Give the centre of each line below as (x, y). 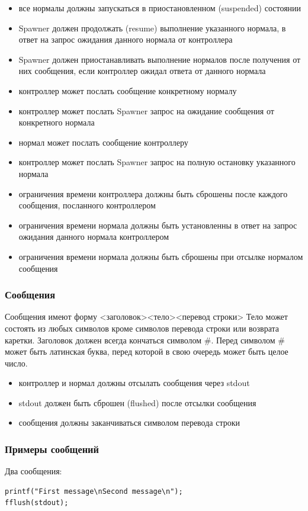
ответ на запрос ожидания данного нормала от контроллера (126, 39)
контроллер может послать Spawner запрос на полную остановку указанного (157, 162)
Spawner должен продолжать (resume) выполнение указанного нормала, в (152, 28)
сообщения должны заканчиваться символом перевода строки (129, 422)
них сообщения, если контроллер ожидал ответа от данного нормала (142, 71)
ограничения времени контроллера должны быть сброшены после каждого (153, 193)
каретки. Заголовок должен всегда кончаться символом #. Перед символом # (145, 340)
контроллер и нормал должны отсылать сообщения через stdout (134, 383)
